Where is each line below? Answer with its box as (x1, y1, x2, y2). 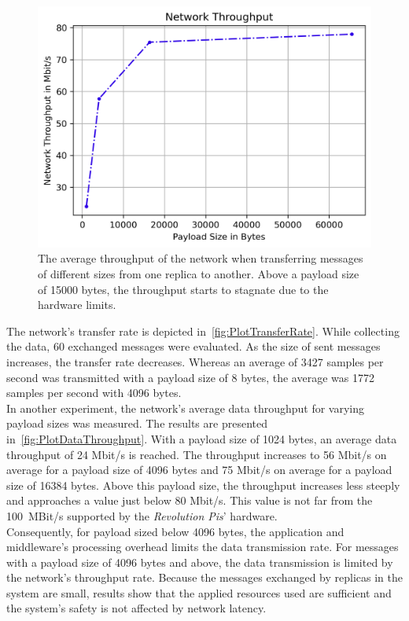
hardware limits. (38, 296, 116, 313)
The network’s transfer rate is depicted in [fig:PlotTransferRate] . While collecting (6, 322, 400, 339)
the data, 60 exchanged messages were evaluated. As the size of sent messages (6, 338, 381, 355)
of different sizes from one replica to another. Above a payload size (38, 266, 359, 281)
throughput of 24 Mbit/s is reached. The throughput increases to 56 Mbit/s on (6, 446, 387, 462)
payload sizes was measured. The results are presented (6, 415, 267, 432)
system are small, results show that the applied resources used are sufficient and (6, 584, 392, 601)
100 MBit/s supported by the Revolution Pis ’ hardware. (6, 507, 278, 524)
